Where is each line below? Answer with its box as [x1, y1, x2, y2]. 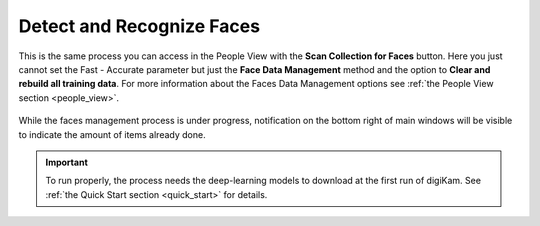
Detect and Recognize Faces [18, 15, 260, 37]
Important [45, 156, 89, 168]
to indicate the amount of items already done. [18, 128, 206, 140]
